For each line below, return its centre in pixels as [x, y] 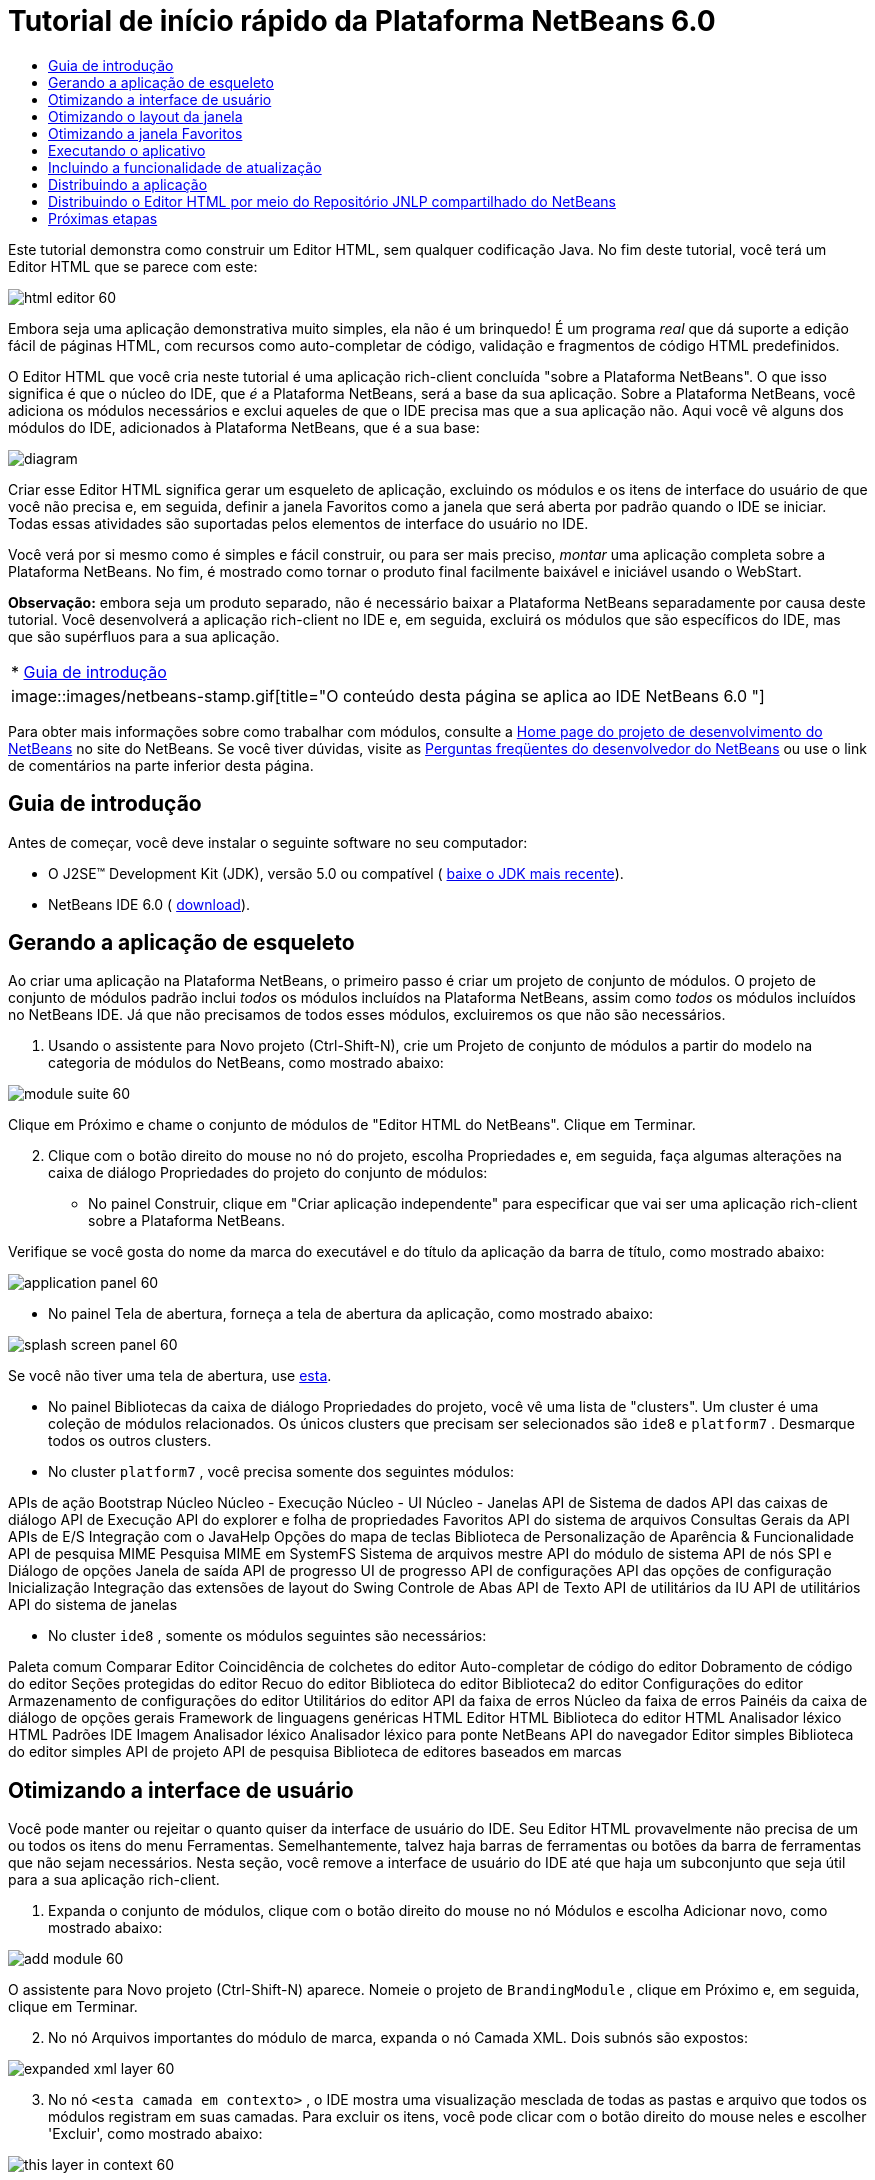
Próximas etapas [103, 218]
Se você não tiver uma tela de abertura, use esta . [170, 1376]
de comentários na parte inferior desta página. [161, 765]
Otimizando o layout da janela [145, 116]
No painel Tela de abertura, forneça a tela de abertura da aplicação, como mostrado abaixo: [351, 1314]
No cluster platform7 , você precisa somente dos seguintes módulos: [281, 1472]
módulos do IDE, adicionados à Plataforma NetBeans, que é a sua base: [244, 427]
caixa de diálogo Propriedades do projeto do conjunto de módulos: [268, 1173]
